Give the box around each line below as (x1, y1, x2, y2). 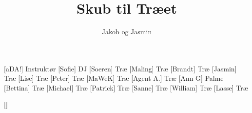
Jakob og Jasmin (101, 26, 152, 37)
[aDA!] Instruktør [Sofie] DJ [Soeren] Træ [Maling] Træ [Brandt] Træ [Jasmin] (4, 63, 237, 73)
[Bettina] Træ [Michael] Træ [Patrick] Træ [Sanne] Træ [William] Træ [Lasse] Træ (4, 82, 248, 92)
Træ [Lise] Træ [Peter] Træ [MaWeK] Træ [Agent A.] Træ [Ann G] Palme (4, 73, 224, 83)
